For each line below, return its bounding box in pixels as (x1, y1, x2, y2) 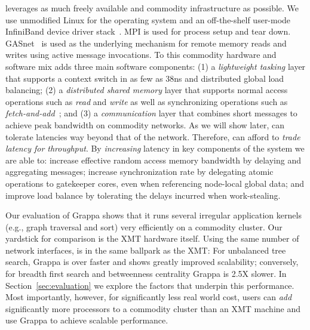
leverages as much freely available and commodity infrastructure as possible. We (5, 2, 299, 14)
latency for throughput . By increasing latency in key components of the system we (5, 142, 305, 155)
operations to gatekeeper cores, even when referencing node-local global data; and (5, 177, 305, 189)
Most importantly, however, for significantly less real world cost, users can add (5, 291, 292, 303)
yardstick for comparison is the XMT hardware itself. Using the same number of (5, 232, 299, 245)
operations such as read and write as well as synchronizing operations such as (5, 95, 288, 107)
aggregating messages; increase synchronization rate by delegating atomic (5, 165, 274, 178)
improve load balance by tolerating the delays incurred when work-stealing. (5, 189, 281, 201)
